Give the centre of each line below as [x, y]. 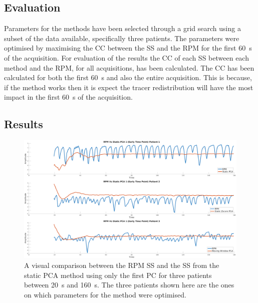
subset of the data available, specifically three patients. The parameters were [122, 38]
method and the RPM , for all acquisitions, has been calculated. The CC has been [129, 67]
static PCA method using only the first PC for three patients [118, 275]
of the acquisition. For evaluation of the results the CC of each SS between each [126, 57]
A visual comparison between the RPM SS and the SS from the [122, 265]
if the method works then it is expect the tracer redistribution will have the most [129, 87]
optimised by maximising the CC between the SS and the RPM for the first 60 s [128, 48]
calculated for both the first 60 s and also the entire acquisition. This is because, [128, 77]
